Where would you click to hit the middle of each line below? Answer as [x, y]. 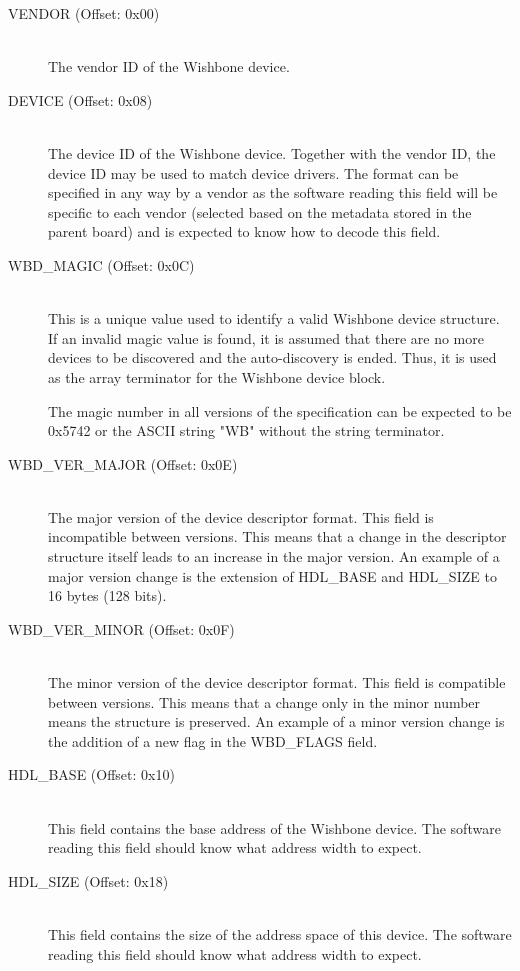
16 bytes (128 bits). [107, 595]
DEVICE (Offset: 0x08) [80, 99]
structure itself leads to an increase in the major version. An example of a [274, 556]
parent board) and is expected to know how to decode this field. [244, 231]
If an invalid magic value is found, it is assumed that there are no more [266, 337]
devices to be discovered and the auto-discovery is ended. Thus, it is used [272, 357]
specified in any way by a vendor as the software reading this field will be [273, 192]
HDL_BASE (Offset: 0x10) [91, 774]
